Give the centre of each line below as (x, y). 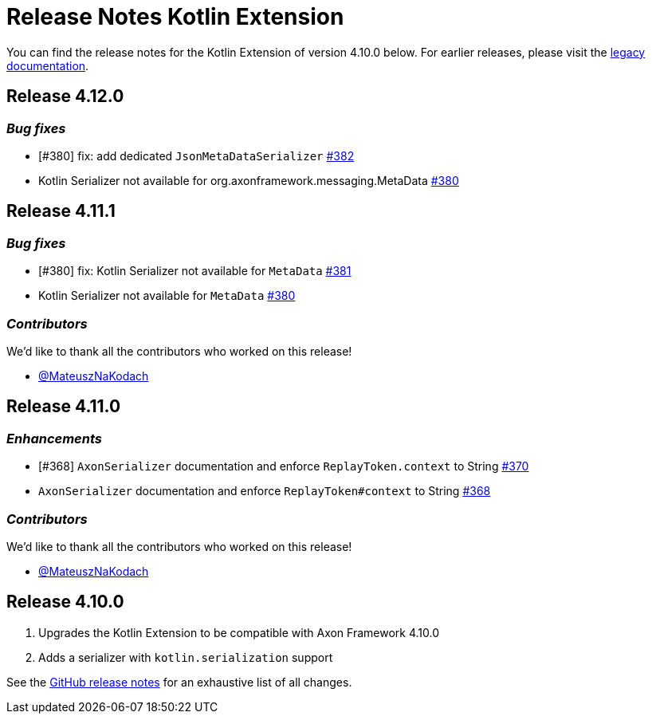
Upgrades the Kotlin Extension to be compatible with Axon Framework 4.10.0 (239, 632)
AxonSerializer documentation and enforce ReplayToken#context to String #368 (265, 491)
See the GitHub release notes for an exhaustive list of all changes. (179, 682)
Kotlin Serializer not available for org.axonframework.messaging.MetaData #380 (249, 180)
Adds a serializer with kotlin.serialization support (186, 657)
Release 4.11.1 (61, 211)
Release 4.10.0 (65, 602)
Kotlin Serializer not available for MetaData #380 (167, 296)
